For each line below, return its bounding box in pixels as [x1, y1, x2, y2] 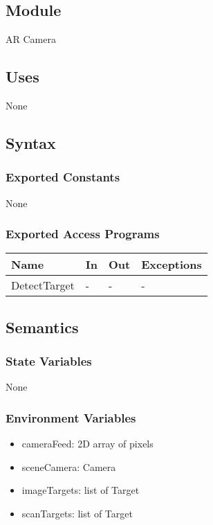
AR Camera [6, 32, 56, 46]
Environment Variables [6, 409, 136, 426]
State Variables [6, 353, 92, 370]
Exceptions [141, 256, 202, 273]
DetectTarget [11, 277, 75, 294]
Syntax [6, 132, 56, 153]
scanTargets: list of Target [21, 506, 133, 520]
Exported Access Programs [6, 225, 160, 242]
